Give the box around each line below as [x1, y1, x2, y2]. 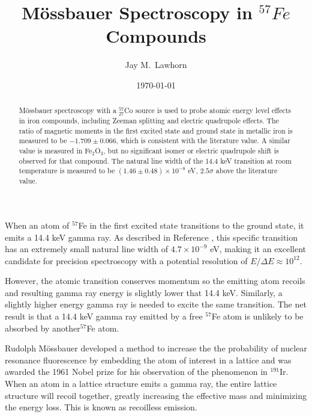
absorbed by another [5, 321, 80, 334]
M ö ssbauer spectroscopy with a [19, 105, 116, 116]
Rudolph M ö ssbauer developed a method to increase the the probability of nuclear [5, 342, 307, 354]
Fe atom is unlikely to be [211, 310, 304, 323]
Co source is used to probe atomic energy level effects [124, 105, 292, 116]
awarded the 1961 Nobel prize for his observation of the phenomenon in [5, 365, 268, 378]
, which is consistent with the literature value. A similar [116, 135, 290, 146]
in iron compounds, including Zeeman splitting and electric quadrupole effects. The [19, 115, 279, 125]
